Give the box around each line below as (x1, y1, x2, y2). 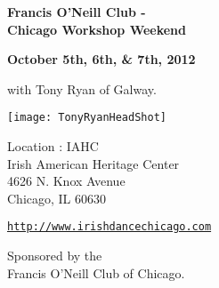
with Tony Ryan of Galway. (7, 79, 157, 98)
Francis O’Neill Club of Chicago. (7, 263, 185, 282)
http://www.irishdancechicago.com (7, 220, 212, 234)
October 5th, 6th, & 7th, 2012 (7, 50, 196, 68)
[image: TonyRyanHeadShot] (7, 111, 166, 124)
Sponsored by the (7, 246, 102, 265)
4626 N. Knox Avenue (7, 172, 126, 190)
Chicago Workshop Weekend (7, 20, 187, 38)
